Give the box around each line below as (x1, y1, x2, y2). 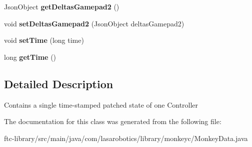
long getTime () (4, 51, 56, 62)
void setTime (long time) (4, 35, 84, 45)
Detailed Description (4, 76, 113, 91)
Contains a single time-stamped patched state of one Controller (4, 99, 198, 110)
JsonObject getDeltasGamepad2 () (4, 1, 119, 11)
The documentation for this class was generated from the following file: (4, 116, 221, 127)
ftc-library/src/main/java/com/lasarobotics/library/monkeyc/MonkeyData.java (4, 133, 248, 143)
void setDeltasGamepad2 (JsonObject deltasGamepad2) (4, 18, 184, 28)
